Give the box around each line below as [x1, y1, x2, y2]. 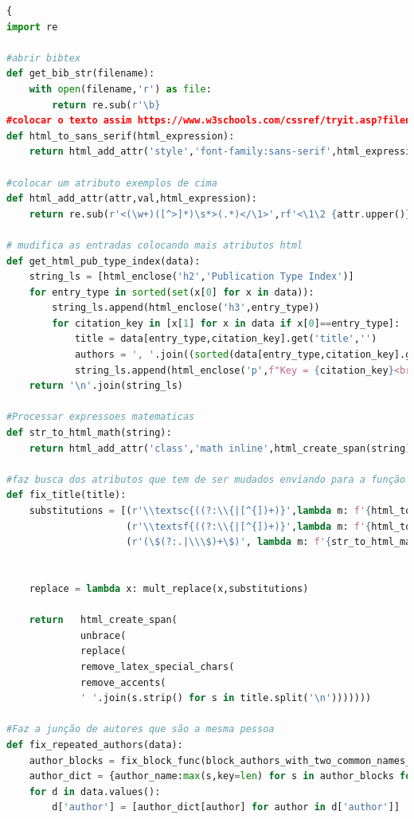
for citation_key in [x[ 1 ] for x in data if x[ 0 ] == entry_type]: [52, 317, 400, 329]
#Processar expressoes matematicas [6, 411, 195, 423]
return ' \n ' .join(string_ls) [29, 380, 183, 392]
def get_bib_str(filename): [6, 68, 155, 80]
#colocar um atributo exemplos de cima [6, 177, 217, 189]
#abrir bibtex [6, 52, 81, 64]
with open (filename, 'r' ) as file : [29, 83, 212, 95]
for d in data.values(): [29, 786, 161, 797]
